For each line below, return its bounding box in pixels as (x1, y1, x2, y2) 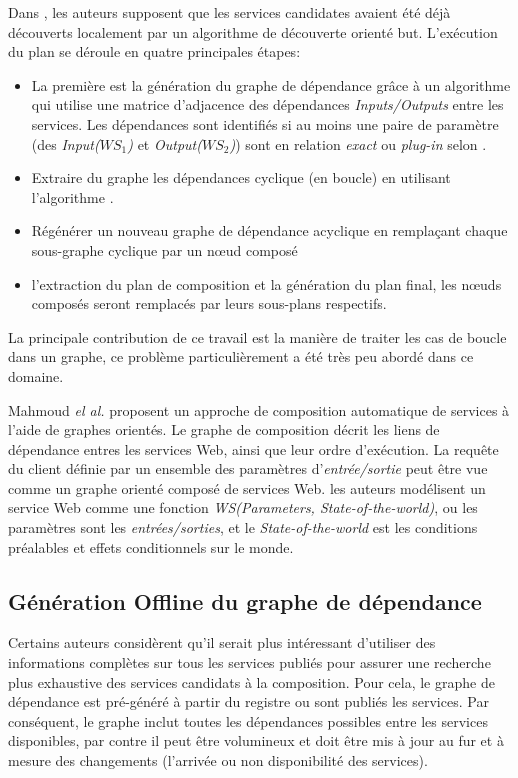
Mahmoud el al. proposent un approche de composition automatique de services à (8, 399, 510, 420)
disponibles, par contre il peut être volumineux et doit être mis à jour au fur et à (8, 730, 504, 751)
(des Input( (31, 133, 100, 154)
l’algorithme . (31, 186, 114, 207)
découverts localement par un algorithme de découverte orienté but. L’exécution (8, 21, 498, 42)
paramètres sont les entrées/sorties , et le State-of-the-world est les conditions (8, 517, 478, 538)
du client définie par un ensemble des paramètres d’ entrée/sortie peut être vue (8, 458, 488, 479)
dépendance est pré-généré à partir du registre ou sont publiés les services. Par (8, 691, 489, 712)
